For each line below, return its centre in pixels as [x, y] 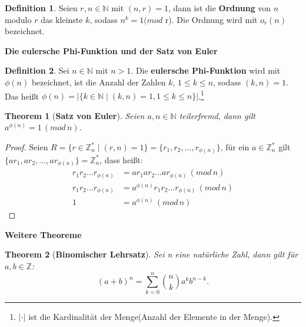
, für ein [235, 147]
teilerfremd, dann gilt [217, 115]
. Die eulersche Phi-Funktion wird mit [206, 70]
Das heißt [22, 96]
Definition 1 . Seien [41, 8]
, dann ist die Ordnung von [219, 8]
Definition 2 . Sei [37, 70]
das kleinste [62, 19]
